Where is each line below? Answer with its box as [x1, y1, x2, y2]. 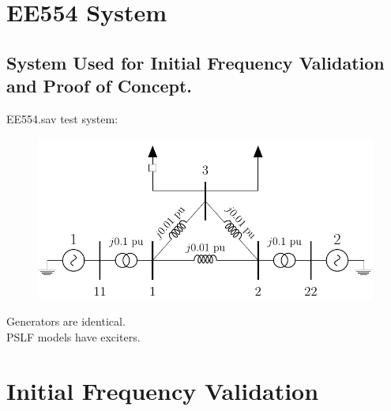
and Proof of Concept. [6, 74, 193, 98]
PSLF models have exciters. [6, 328, 141, 345]
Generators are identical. [6, 313, 126, 330]
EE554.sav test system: [6, 110, 118, 126]
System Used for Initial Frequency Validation [6, 50, 385, 74]
